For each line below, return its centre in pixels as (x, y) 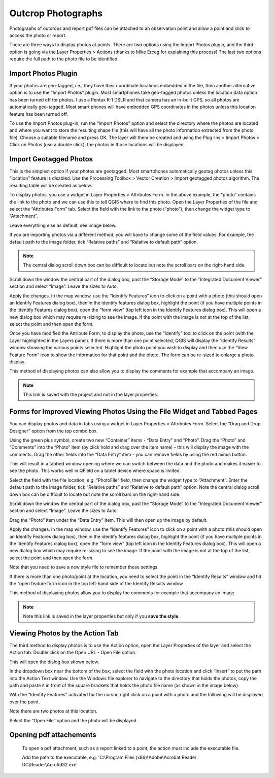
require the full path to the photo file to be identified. (64, 59)
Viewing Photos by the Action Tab (64, 633)
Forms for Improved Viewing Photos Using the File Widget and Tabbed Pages (133, 412)
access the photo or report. (38, 35)
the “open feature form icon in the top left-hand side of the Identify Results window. (97, 583)
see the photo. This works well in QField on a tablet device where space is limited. (95, 471)
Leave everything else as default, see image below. (63, 225)
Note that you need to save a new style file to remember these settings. (84, 567)
